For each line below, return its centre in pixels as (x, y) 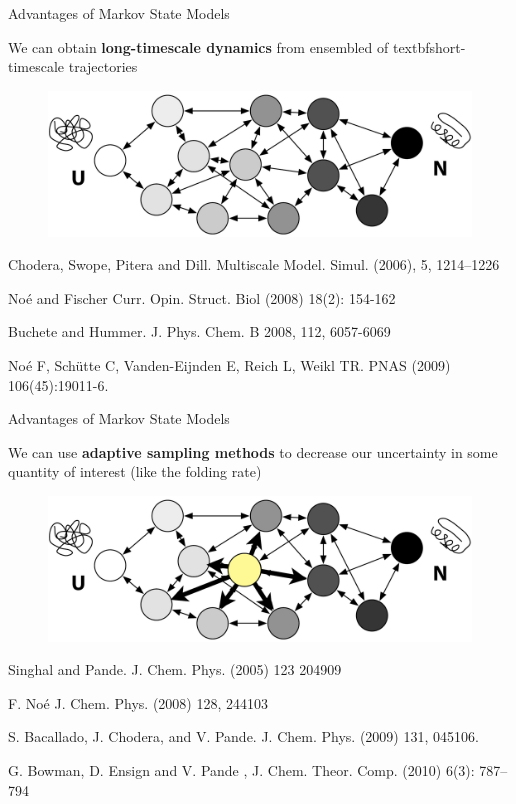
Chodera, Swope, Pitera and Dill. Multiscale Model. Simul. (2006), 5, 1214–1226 (254, 264)
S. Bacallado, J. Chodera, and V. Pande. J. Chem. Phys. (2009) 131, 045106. (243, 736)
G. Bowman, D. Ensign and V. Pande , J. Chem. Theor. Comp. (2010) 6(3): (241, 770)
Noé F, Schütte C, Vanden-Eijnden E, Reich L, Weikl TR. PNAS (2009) (229, 364)
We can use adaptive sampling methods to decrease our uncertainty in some (253, 451)
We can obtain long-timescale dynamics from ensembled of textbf (219, 46)
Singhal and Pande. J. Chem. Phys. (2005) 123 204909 (175, 669)
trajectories (103, 66)
